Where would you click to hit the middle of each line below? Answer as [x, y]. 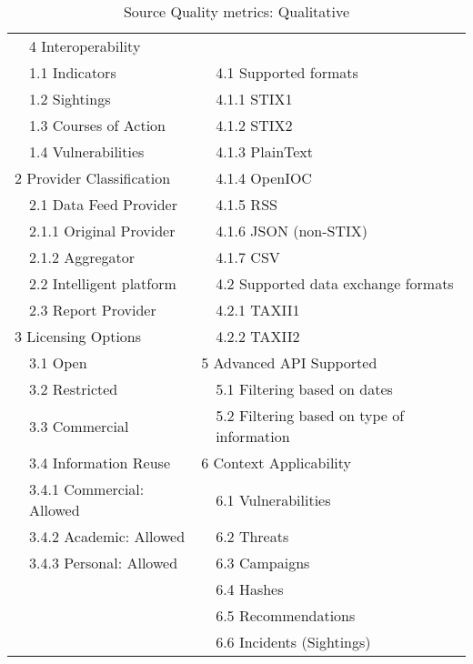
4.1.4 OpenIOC [264, 178]
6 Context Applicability [277, 463]
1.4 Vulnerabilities [87, 151]
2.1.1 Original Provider [102, 231]
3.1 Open [58, 362]
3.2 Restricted [74, 389]
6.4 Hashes [250, 589]
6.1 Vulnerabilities [273, 499]
